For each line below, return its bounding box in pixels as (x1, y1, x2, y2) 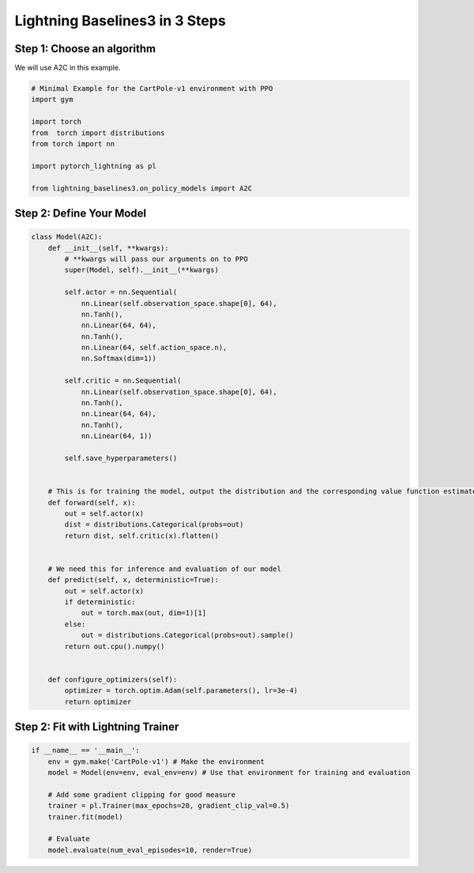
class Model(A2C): (31, 232, 103, 241)
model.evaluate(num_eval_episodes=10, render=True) (47, 845, 253, 854)
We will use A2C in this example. (14, 63, 121, 73)
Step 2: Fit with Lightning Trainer (14, 720, 179, 733)
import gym (31, 95, 73, 104)
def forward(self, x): (47, 498, 136, 507)
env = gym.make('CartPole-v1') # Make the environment (47, 757, 265, 766)
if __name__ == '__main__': (31, 746, 140, 755)
